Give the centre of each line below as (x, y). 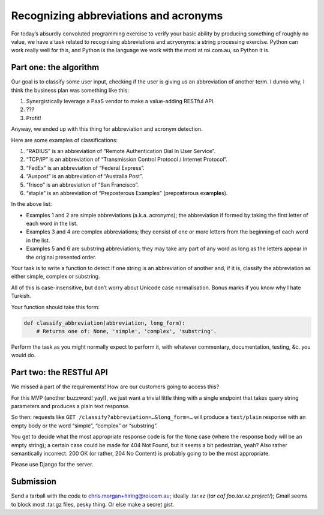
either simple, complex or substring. (55, 277)
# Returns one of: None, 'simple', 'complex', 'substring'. (127, 331)
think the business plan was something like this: (70, 90)
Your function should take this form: (55, 307)
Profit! (34, 118)
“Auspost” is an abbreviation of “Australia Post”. (85, 176)
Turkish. (21, 296)
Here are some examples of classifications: (64, 140)
